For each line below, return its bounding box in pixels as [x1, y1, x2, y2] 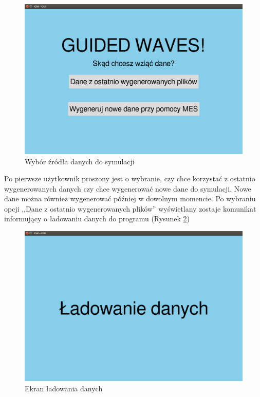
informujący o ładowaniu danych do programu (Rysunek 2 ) [4, 213, 190, 224]
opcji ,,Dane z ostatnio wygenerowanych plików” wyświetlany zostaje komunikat [4, 203, 256, 214]
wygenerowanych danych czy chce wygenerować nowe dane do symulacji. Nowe [4, 183, 251, 194]
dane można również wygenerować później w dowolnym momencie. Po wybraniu [4, 193, 256, 204]
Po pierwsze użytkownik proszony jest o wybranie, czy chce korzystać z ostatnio [4, 173, 255, 184]
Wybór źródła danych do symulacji [25, 156, 135, 166]
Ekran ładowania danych [25, 383, 103, 393]
